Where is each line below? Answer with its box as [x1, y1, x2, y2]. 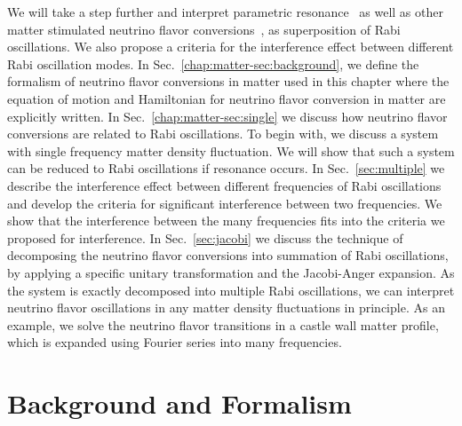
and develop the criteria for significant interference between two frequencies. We [7, 193, 442, 212]
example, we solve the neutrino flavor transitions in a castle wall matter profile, [7, 315, 439, 334]
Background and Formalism [7, 385, 352, 422]
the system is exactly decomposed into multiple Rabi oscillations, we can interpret [7, 280, 455, 299]
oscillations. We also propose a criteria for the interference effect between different [7, 37, 454, 56]
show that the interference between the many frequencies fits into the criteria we [7, 211, 445, 230]
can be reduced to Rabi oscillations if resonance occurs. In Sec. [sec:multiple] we [7, 159, 445, 177]
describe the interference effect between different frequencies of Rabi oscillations [7, 176, 442, 194]
